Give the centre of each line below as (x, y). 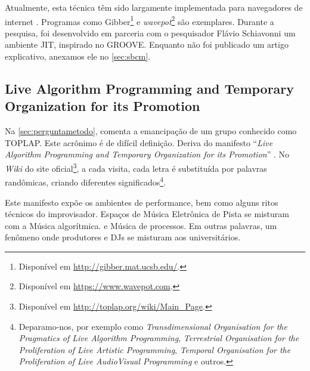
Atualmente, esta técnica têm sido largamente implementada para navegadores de (154, 7)
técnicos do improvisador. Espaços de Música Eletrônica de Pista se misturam (147, 214)
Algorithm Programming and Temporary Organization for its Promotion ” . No (147, 154)
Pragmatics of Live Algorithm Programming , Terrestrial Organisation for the (159, 338)
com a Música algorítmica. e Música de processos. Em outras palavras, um (141, 225)
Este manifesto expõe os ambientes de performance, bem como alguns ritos (142, 202)
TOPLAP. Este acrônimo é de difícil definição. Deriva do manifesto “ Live (139, 142)
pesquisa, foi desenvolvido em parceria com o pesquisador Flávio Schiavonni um (150, 33)
